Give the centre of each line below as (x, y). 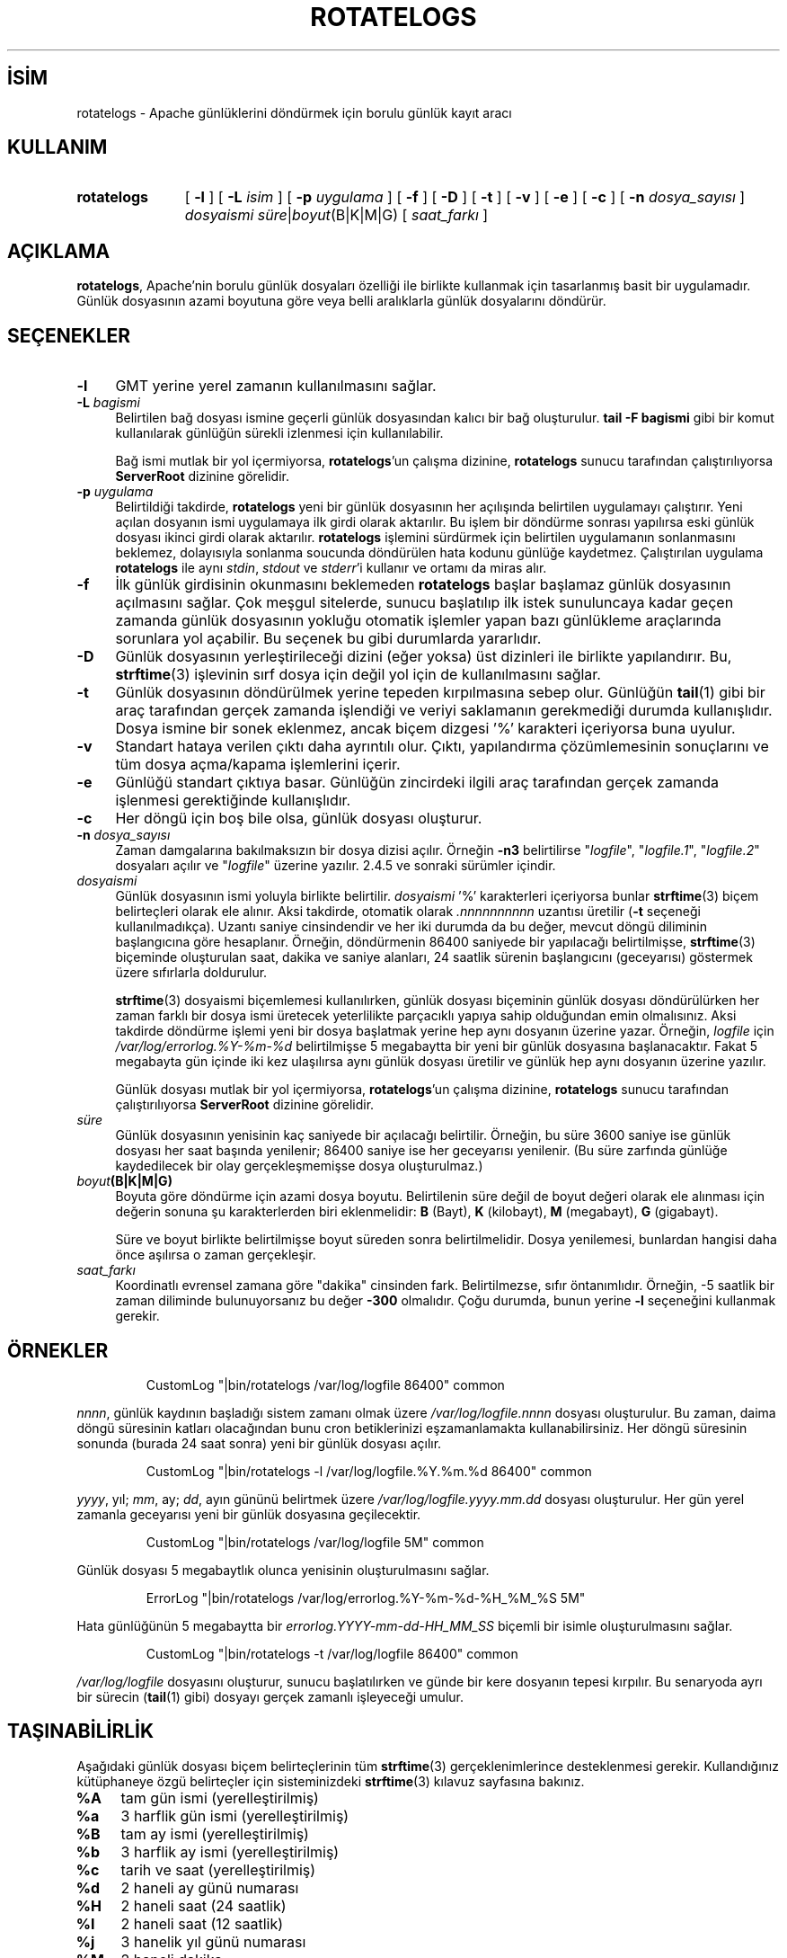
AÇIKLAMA (59, 251)
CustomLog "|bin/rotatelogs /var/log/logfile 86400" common (325, 1384)
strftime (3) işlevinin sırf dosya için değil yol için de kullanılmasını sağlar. (358, 675)
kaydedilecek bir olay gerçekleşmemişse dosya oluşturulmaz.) (299, 1166)
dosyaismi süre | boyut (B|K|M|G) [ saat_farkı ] (336, 215)
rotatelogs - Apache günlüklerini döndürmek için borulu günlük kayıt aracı (294, 112)
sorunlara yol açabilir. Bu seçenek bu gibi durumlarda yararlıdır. (328, 639)
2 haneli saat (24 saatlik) (203, 1905)
